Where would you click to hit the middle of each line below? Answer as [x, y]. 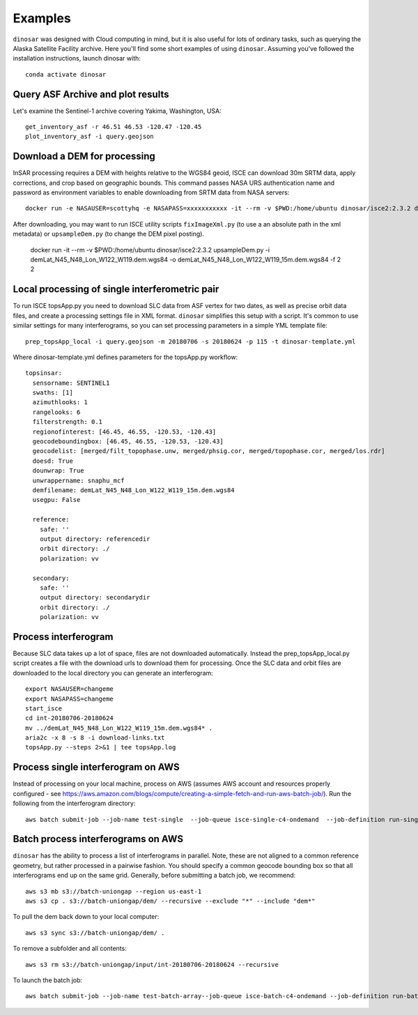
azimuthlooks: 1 [60, 402]
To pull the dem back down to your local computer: [86, 917]
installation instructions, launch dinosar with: [77, 59]
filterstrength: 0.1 [68, 422]
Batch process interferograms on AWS [98, 839]
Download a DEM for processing [84, 157]
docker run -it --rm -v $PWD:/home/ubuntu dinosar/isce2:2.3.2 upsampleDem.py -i [150, 250]
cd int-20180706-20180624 [70, 718]
